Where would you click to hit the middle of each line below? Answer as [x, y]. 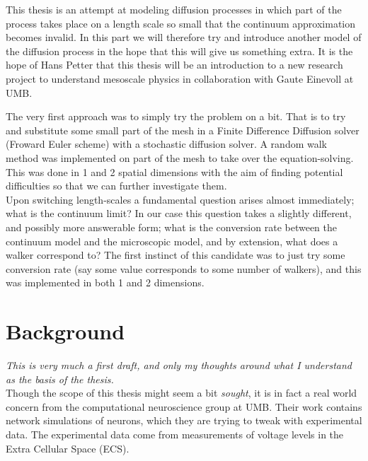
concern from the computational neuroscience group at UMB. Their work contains [184, 406]
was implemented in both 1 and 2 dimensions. [105, 282]
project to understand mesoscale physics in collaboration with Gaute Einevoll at [180, 78]
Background [65, 331]
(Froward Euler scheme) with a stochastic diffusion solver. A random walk [167, 144]
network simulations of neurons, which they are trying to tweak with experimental [184, 420]
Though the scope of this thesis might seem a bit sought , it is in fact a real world [182, 393]
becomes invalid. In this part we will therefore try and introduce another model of [184, 37]
